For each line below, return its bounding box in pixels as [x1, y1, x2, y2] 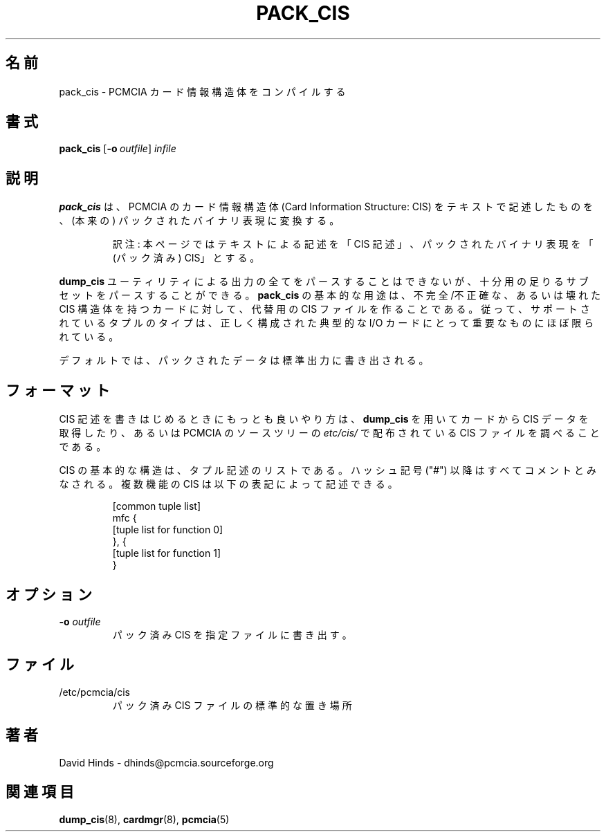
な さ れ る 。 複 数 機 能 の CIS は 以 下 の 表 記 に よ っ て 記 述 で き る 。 [59, 478, 398, 490]
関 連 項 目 [6, 783, 74, 801]
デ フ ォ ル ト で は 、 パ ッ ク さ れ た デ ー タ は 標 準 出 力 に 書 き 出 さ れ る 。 [59, 354, 429, 367]
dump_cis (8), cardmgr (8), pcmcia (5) [59, 813, 230, 825]
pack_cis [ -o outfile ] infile [59, 142, 176, 155]
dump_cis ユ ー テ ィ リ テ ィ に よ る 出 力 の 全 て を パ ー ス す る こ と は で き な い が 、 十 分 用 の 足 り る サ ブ [59, 275, 589, 288]
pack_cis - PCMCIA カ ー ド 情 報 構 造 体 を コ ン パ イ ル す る [59, 85, 346, 98]
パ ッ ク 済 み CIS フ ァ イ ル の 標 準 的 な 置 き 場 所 [112, 699, 352, 711]
